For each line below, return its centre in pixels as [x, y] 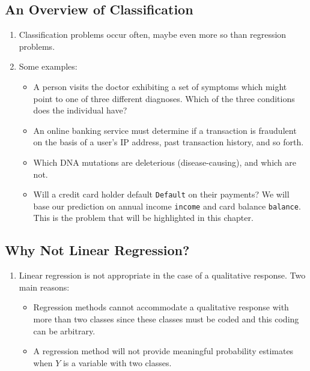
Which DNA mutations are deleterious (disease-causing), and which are [165, 162]
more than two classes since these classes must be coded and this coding [166, 319]
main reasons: [44, 287]
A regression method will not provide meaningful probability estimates [163, 351]
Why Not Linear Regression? [97, 250]
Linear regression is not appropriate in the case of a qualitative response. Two [162, 275]
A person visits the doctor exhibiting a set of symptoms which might [160, 86]
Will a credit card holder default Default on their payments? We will [161, 194]
